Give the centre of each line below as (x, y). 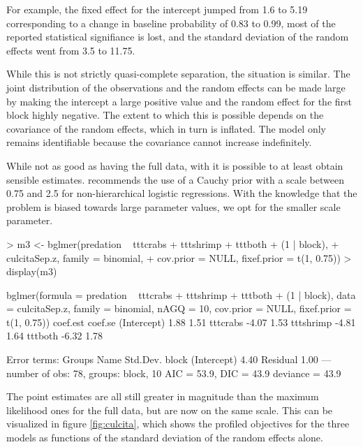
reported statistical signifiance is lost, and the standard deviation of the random (178, 37)
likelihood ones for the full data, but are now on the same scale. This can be (170, 410)
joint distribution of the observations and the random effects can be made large (176, 87)
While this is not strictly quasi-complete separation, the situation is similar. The (178, 74)
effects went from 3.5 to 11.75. (71, 50)
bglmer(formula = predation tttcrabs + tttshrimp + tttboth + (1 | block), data (181, 294)
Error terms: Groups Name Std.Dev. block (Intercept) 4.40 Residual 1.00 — (169, 359)
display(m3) (32, 271)
